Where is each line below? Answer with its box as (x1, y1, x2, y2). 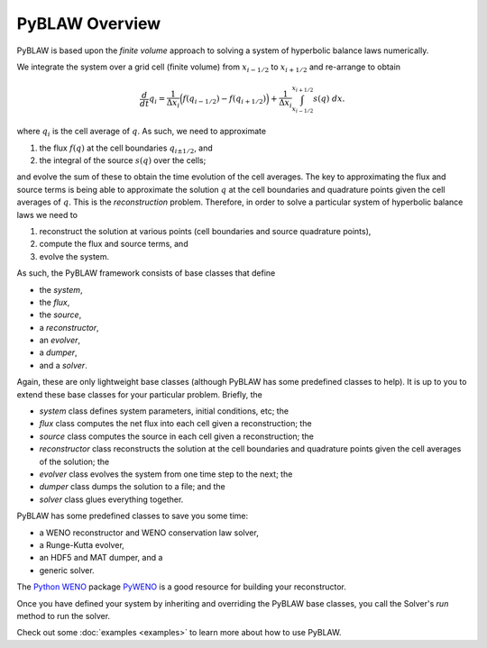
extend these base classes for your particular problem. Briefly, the (16, 388, 263, 400)
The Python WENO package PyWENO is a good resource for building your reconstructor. (16, 581, 347, 592)
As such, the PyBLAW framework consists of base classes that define (16, 268, 276, 278)
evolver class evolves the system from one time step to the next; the (39, 469, 293, 479)
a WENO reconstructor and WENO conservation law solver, (39, 527, 259, 538)
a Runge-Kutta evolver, (39, 539, 125, 550)
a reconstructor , (39, 322, 99, 333)
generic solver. (39, 564, 95, 576)
